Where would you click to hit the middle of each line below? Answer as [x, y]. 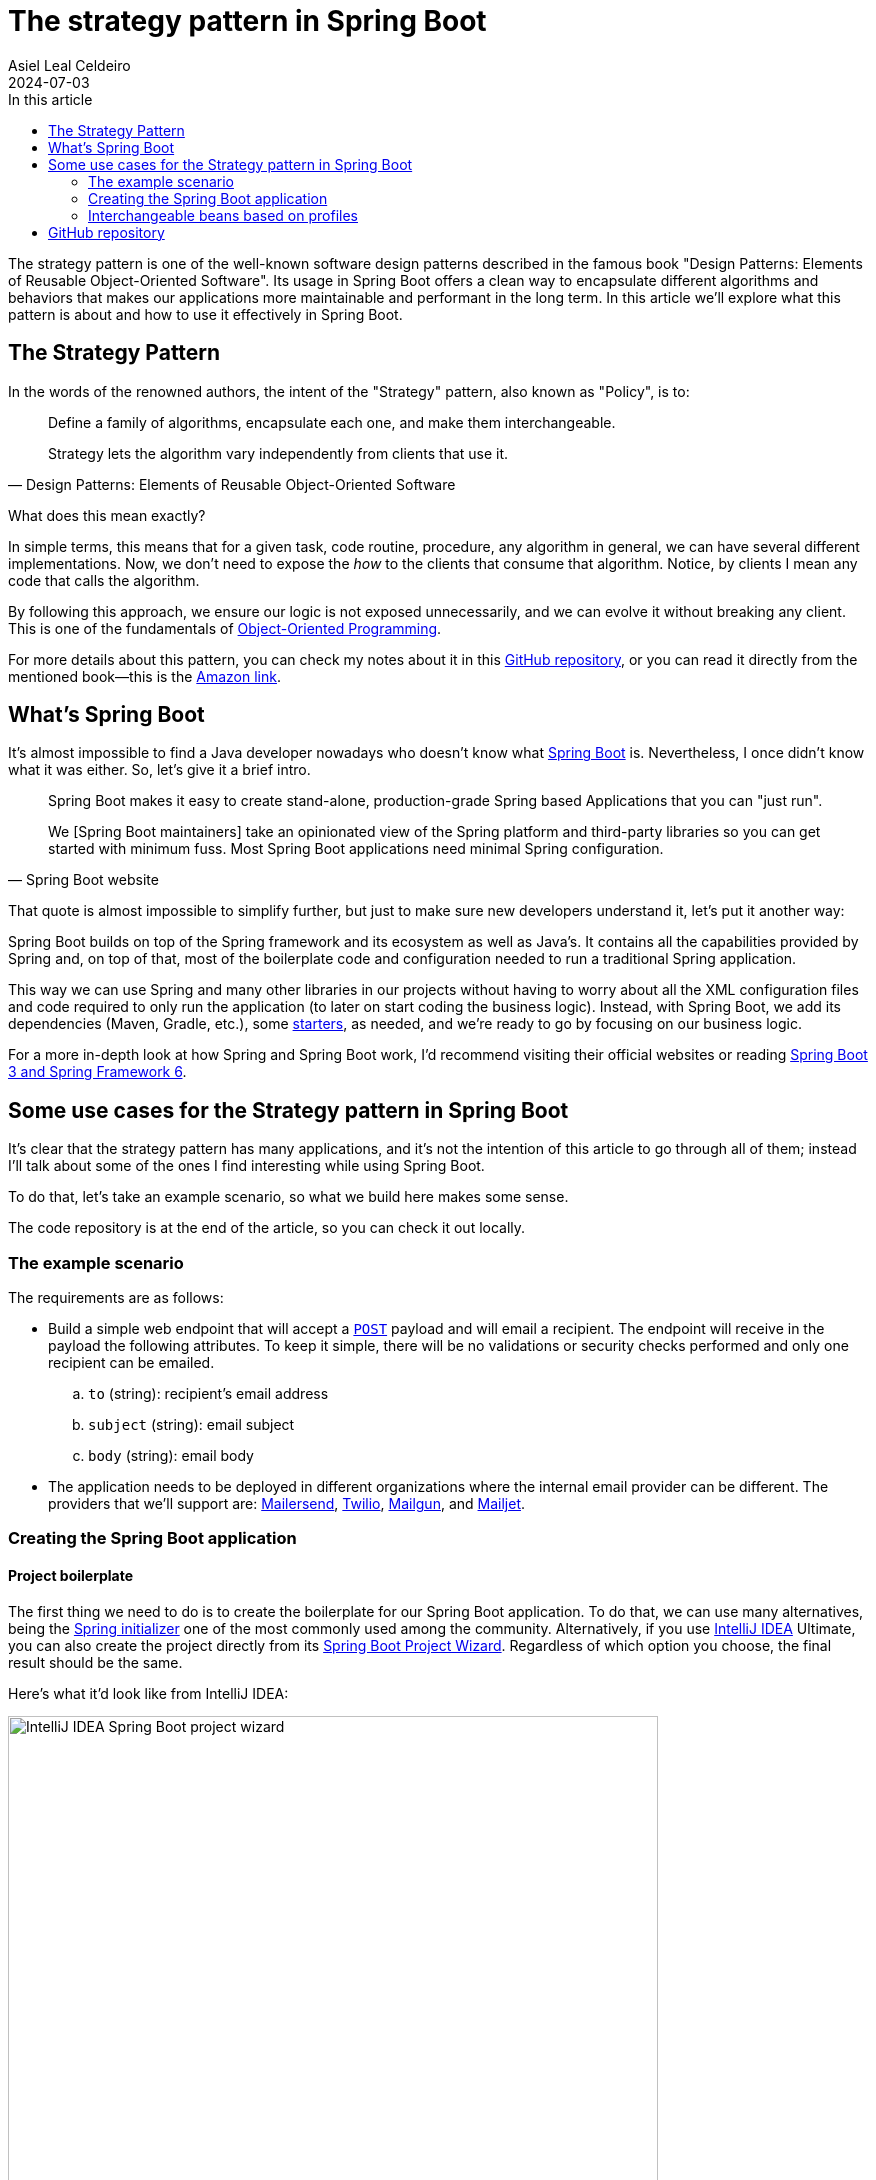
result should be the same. [95, 1662]
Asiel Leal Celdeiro [69, 65]
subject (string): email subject [191, 1425]
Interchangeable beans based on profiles [223, 215]
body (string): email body [171, 1456]
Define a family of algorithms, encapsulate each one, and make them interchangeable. [332, 422]
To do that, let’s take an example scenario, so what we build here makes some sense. [288, 1197]
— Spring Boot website [83, 880]
